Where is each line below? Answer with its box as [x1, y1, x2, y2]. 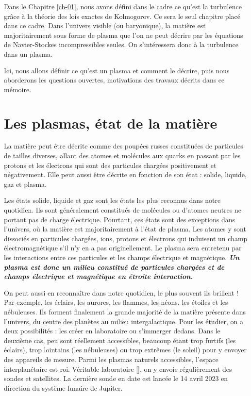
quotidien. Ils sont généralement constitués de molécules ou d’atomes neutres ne [4, 205, 242, 215]
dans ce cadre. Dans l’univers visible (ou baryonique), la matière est [4, 20, 206, 31]
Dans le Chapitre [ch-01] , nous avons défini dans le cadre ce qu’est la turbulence [4, 1, 242, 11]
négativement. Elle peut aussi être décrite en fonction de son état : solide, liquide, [4, 169, 247, 180]
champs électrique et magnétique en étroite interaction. [4, 271, 193, 281]
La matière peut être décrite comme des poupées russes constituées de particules [4, 141, 243, 151]
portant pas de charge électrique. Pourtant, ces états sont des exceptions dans [4, 214, 235, 224]
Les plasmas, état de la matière [4, 113, 218, 132]
